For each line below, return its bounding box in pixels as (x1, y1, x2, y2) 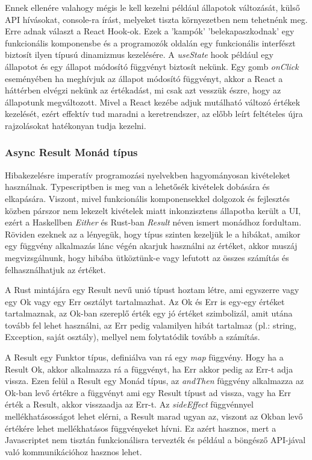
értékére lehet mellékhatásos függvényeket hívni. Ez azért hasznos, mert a (5, 421, 276, 434)
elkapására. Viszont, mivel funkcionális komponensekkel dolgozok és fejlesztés (5, 192, 290, 204)
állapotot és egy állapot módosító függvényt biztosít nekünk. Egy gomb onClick (5, 60, 299, 72)
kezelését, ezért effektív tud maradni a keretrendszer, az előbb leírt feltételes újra (5, 107, 303, 120)
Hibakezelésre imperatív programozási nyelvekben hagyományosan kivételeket (5, 168, 291, 181)
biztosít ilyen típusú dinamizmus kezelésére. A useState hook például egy (5, 48, 273, 61)
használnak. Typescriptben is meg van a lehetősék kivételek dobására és (5, 180, 270, 193)
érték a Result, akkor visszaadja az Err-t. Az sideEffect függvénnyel (5, 398, 254, 411)
